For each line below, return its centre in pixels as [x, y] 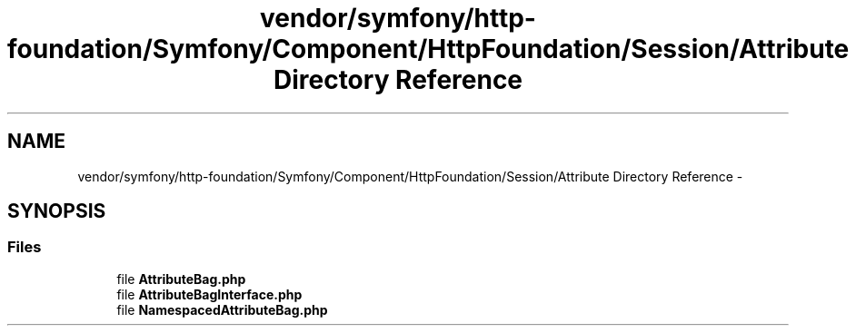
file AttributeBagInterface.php [209, 294]
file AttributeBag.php [181, 279]
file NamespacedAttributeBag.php [222, 309]
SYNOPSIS [57, 211]
